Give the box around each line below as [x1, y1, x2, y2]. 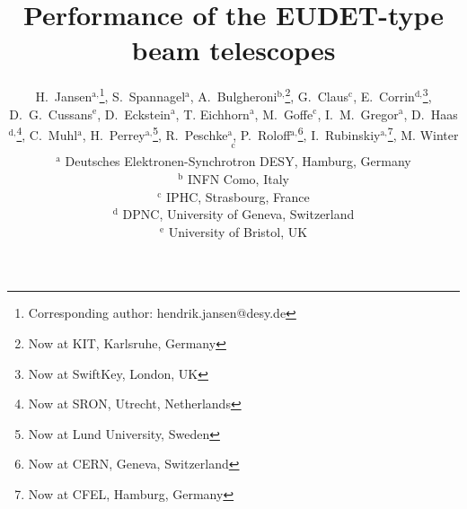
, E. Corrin [353, 86, 415, 105]
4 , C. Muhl [16, 123, 78, 144]
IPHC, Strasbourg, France [166, 187, 310, 206]
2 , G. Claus [285, 84, 348, 105]
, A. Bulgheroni [189, 86, 278, 105]
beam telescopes [131, 31, 336, 68]
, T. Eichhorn [175, 104, 250, 123]
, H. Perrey [82, 125, 145, 144]
